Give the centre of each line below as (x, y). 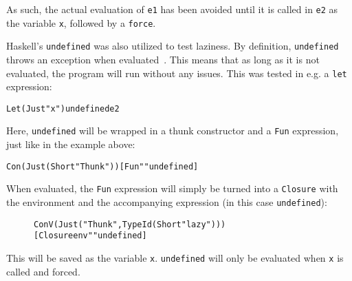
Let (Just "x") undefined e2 (63, 108)
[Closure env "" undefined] (90, 236)
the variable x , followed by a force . (81, 22)
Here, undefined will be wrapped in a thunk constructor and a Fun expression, (173, 131)
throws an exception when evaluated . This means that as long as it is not (163, 59)
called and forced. (43, 271)
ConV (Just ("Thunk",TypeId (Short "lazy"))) (130, 224)
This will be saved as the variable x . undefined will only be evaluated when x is (175, 258)
